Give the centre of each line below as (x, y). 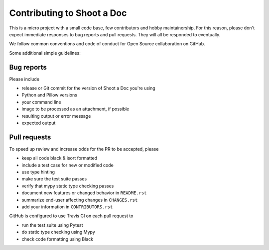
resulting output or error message (56, 116)
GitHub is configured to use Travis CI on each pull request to (71, 216)
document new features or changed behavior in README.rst (84, 193)
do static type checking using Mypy (59, 232)
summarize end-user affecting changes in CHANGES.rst (80, 200)
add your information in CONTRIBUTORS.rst (67, 207)
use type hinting (38, 172)
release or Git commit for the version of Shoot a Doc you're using (88, 88)
